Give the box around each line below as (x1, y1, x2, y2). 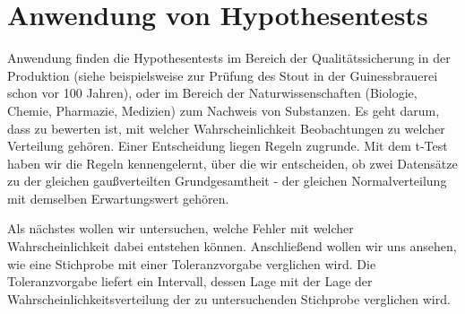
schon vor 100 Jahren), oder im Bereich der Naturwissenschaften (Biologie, (7, 83, 418, 102)
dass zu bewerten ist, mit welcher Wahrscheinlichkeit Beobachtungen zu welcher (7, 118, 445, 137)
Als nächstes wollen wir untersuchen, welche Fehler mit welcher (7, 219, 354, 238)
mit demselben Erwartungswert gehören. (7, 188, 229, 207)
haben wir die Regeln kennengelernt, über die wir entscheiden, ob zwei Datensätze (7, 153, 458, 172)
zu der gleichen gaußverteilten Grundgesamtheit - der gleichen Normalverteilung (7, 171, 447, 190)
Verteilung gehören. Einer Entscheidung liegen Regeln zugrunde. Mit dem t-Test (7, 136, 448, 155)
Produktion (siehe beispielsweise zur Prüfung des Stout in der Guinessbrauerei (7, 65, 438, 84)
